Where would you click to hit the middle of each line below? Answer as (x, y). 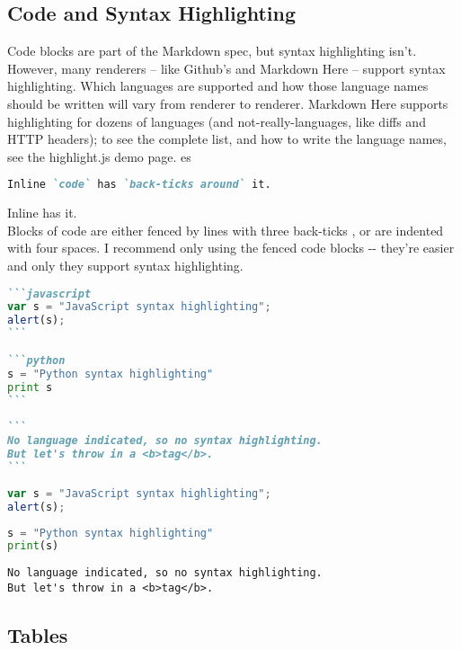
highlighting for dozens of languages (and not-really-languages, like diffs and (217, 121)
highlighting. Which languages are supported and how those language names (218, 86)
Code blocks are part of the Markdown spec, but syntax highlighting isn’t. (212, 51)
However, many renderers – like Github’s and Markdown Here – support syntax (226, 68)
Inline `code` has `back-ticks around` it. (139, 185)
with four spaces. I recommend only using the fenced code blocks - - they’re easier (231, 248)
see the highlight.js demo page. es (99, 156)
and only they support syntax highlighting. (125, 266)
